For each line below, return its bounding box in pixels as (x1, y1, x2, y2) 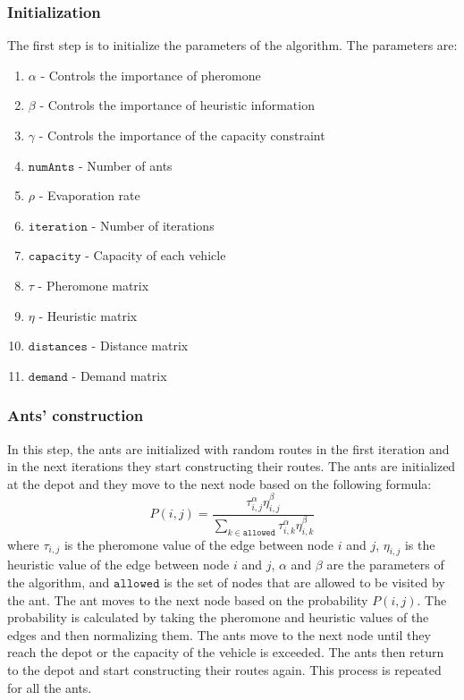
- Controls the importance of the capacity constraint (38, 126, 325, 144)
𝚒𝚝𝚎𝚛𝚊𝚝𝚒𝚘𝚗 (28, 220, 88, 233)
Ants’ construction (7, 404, 144, 426)
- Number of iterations (91, 215, 215, 234)
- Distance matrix (91, 336, 189, 355)
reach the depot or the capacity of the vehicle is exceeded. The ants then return (7, 643, 444, 662)
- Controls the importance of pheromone (40, 65, 261, 84)
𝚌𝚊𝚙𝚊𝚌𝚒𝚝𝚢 (28, 250, 81, 264)
